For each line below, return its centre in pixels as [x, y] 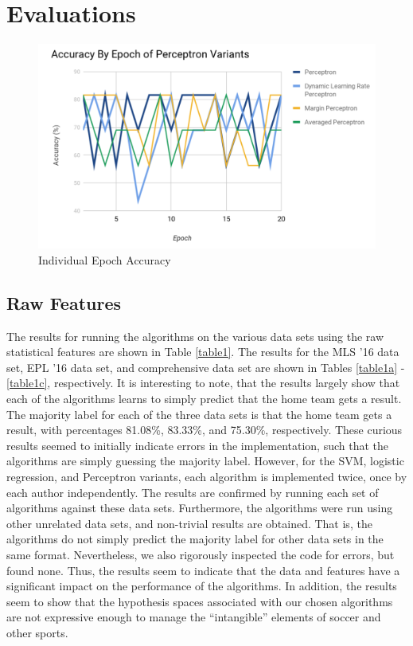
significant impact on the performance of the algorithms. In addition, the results [202, 586]
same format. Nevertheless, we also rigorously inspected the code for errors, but [201, 554]
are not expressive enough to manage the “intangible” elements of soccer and [194, 617]
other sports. [37, 632]
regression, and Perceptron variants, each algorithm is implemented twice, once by [207, 476]
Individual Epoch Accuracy [105, 259]
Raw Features [64, 302]
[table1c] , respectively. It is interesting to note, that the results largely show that [203, 383]
